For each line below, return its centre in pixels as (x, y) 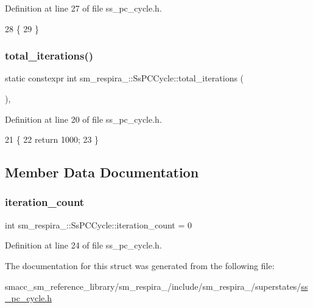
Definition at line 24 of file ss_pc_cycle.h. (83, 245)
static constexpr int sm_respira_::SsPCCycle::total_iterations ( (125, 78)
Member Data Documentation (102, 172)
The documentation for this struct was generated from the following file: (140, 265)
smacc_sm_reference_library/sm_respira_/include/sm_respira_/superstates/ (153, 286)
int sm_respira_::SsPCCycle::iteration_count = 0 (99, 224)
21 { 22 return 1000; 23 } (52, 139)
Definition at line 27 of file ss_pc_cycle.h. (83, 8)
